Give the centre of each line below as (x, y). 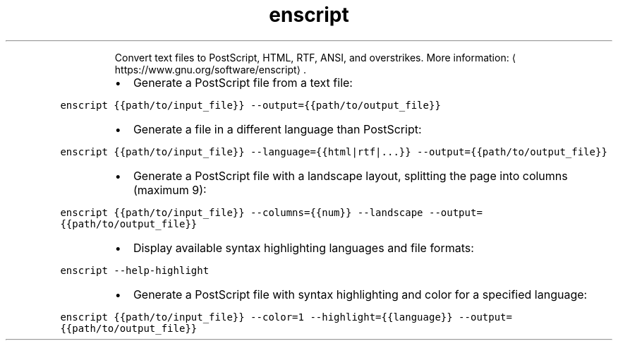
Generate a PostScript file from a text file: (243, 82)
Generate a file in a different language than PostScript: (277, 129)
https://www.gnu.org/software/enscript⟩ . (210, 69)
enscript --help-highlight (135, 270)
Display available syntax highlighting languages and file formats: (303, 247)
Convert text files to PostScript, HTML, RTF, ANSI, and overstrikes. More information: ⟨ (315, 57)
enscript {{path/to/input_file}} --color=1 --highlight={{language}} (256, 317)
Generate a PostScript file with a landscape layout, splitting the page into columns (350, 175)
